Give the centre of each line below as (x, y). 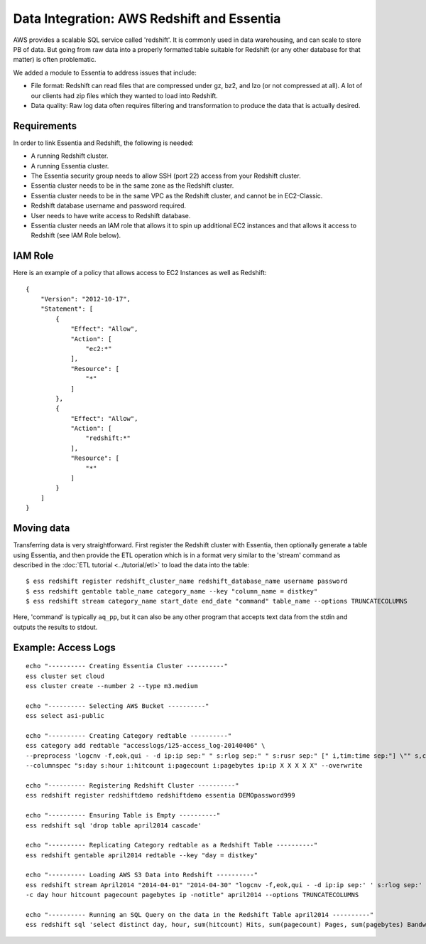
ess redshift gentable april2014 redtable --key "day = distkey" (142, 855)
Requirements (45, 125)
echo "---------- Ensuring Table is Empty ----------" (123, 815)
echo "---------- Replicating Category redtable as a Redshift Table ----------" (172, 845)
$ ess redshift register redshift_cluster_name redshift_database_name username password (187, 581)
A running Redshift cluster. (70, 156)
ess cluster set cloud (65, 676)
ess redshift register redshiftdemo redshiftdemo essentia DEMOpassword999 (160, 795)
